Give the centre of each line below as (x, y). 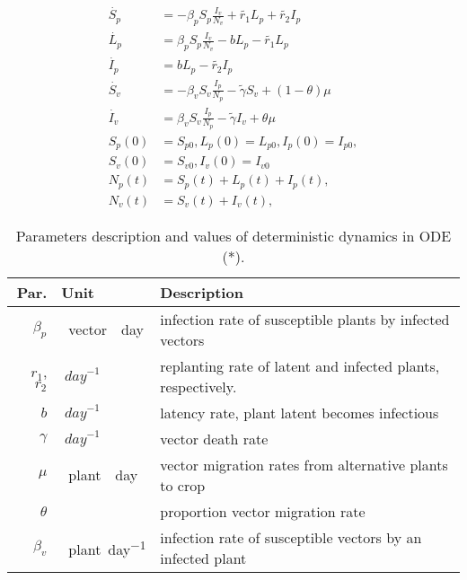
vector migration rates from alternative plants (304, 464)
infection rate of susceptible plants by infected (305, 319)
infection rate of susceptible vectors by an (291, 537)
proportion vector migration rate (263, 511)
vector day (106, 330)
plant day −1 (107, 547)
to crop (183, 485)
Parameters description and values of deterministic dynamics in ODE (233, 235)
